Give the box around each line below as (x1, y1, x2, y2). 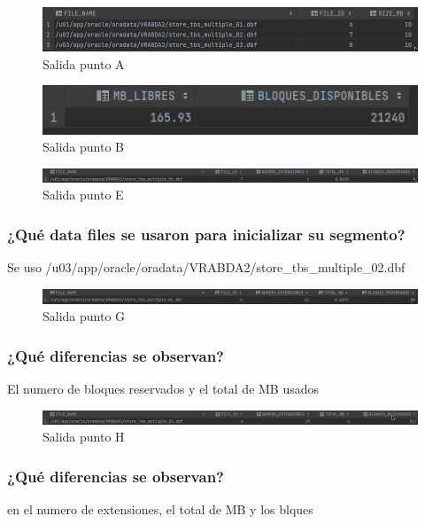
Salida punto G (42, 307, 126, 325)
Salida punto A (42, 54, 125, 73)
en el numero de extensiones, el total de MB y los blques (7, 500, 313, 519)
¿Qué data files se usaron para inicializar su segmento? (7, 223, 406, 245)
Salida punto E (42, 185, 124, 204)
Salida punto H (42, 427, 125, 446)
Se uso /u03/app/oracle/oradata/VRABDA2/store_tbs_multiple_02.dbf (7, 257, 406, 276)
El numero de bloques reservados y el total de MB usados (7, 379, 320, 397)
